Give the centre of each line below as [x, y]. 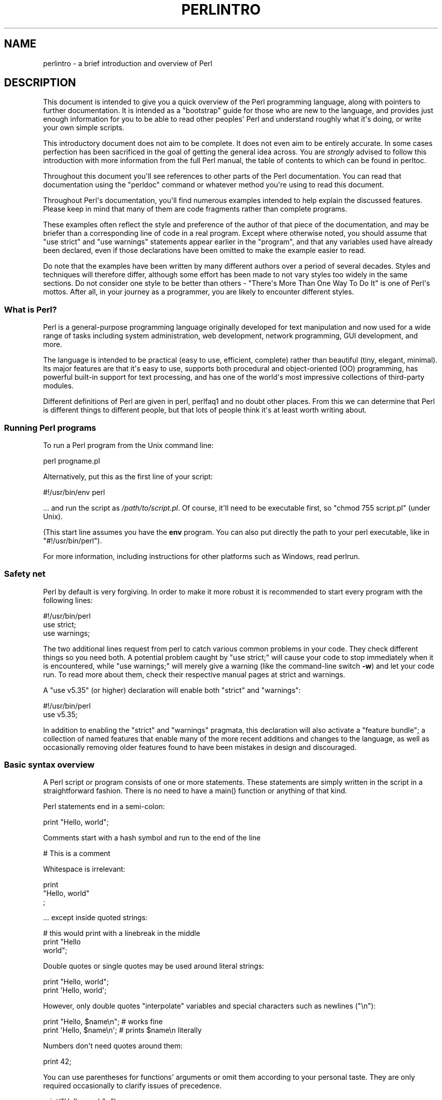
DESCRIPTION [40, 83]
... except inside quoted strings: [95, 918]
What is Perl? [31, 309]
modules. [58, 386]
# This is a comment [77, 854]
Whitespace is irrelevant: [84, 869]
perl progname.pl [72, 461]
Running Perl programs [50, 428]
